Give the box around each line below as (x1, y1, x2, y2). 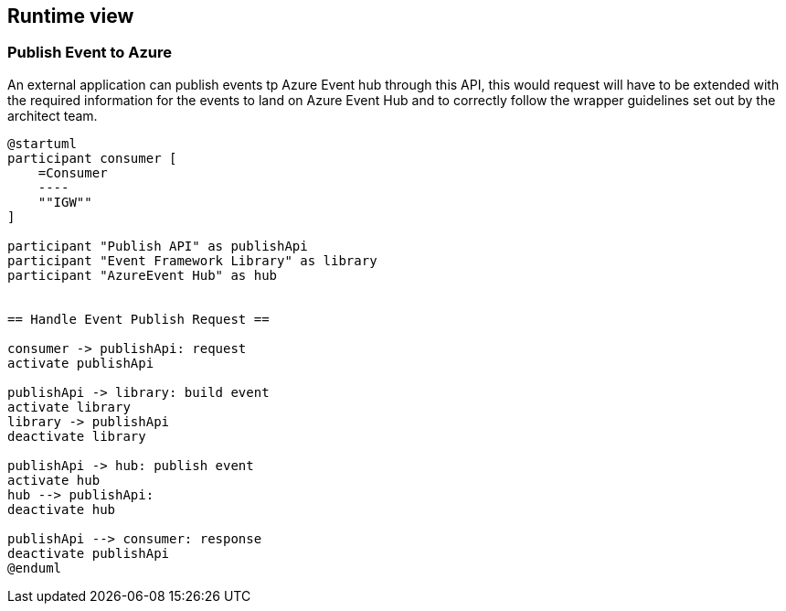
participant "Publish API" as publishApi (7, 238, 308, 253)
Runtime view (7, 5, 134, 27)
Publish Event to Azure (7, 43, 172, 62)
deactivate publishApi (7, 545, 170, 561)
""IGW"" (37, 194, 92, 209)
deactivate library (7, 428, 146, 444)
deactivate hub (7, 501, 116, 517)
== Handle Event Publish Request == (7, 311, 270, 327)
